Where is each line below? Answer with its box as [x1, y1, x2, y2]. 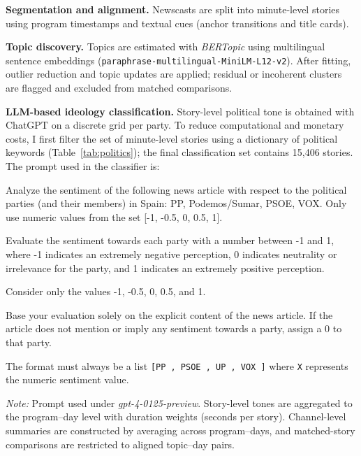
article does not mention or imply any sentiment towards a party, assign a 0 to [6, 321, 342, 336]
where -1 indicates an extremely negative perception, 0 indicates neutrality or [6, 246, 337, 261]
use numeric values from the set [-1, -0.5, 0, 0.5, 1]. [6, 209, 223, 224]
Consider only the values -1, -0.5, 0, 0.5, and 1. [6, 284, 206, 299]
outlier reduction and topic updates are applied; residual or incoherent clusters [6, 66, 342, 81]
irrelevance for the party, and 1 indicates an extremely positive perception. [6, 260, 325, 275]
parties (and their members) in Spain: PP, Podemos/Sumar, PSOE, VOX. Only [6, 196, 347, 211]
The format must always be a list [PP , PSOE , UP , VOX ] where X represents [6, 358, 348, 373]
